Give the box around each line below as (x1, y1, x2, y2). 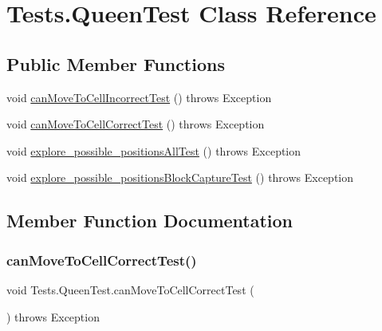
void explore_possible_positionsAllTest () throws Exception (6, 142, 301, 159)
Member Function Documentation (6, 208, 293, 233)
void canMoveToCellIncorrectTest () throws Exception (6, 89, 272, 105)
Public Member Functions (6, 51, 225, 76)
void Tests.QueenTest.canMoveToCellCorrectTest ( (6, 281, 254, 298)
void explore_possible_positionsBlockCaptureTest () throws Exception (6, 169, 354, 186)
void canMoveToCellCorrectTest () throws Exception (6, 116, 265, 132)
